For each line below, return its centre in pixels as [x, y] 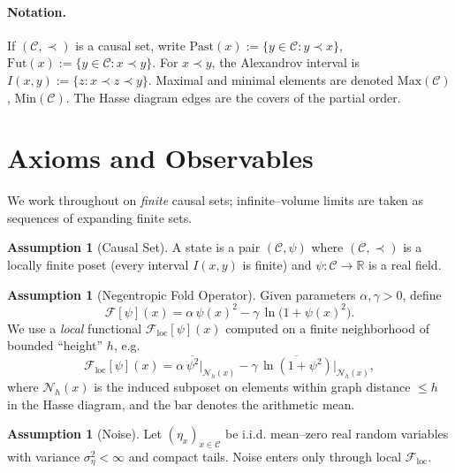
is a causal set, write [130, 45]
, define [422, 294]
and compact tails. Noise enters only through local [265, 457]
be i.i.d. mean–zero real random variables [337, 434]
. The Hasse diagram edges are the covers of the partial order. [233, 97]
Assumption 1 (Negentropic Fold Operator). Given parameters [182, 294]
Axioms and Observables [160, 158]
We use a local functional [75, 328]
